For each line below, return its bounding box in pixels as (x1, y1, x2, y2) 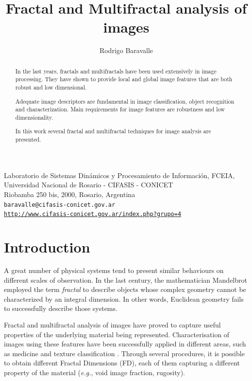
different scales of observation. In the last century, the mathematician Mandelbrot (4, 274, 247, 285)
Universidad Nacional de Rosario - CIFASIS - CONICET (4, 180, 173, 190)
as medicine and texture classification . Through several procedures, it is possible (4, 348, 245, 358)
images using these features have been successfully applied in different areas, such (4, 339, 246, 349)
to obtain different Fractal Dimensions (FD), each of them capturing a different (4, 358, 240, 368)
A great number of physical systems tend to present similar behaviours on (4, 265, 224, 275)
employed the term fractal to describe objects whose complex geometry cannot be (4, 284, 246, 294)
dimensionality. (15, 113, 53, 121)
